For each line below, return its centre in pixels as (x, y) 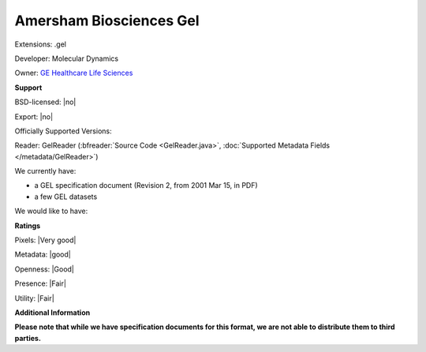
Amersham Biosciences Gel (107, 21)
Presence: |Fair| (41, 283)
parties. (28, 338)
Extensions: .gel (41, 44)
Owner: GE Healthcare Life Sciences (74, 73)
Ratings (28, 226)
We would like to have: (51, 211)
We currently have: (45, 171)
